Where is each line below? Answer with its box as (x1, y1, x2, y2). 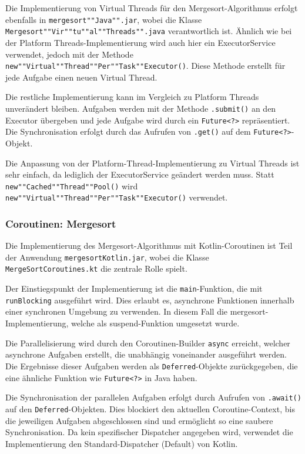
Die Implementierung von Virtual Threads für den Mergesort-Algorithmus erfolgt (5, 2, 298, 14)
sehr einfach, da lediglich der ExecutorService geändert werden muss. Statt (5, 168, 274, 181)
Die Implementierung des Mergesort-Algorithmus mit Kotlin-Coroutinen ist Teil (5, 239, 293, 252)
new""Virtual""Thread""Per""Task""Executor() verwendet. (5, 191, 228, 203)
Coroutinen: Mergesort (5, 216, 116, 231)
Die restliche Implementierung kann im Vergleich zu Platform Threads (5, 91, 259, 103)
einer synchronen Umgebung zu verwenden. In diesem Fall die (5, 305, 228, 318)
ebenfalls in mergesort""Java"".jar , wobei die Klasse (5, 13, 202, 25)
